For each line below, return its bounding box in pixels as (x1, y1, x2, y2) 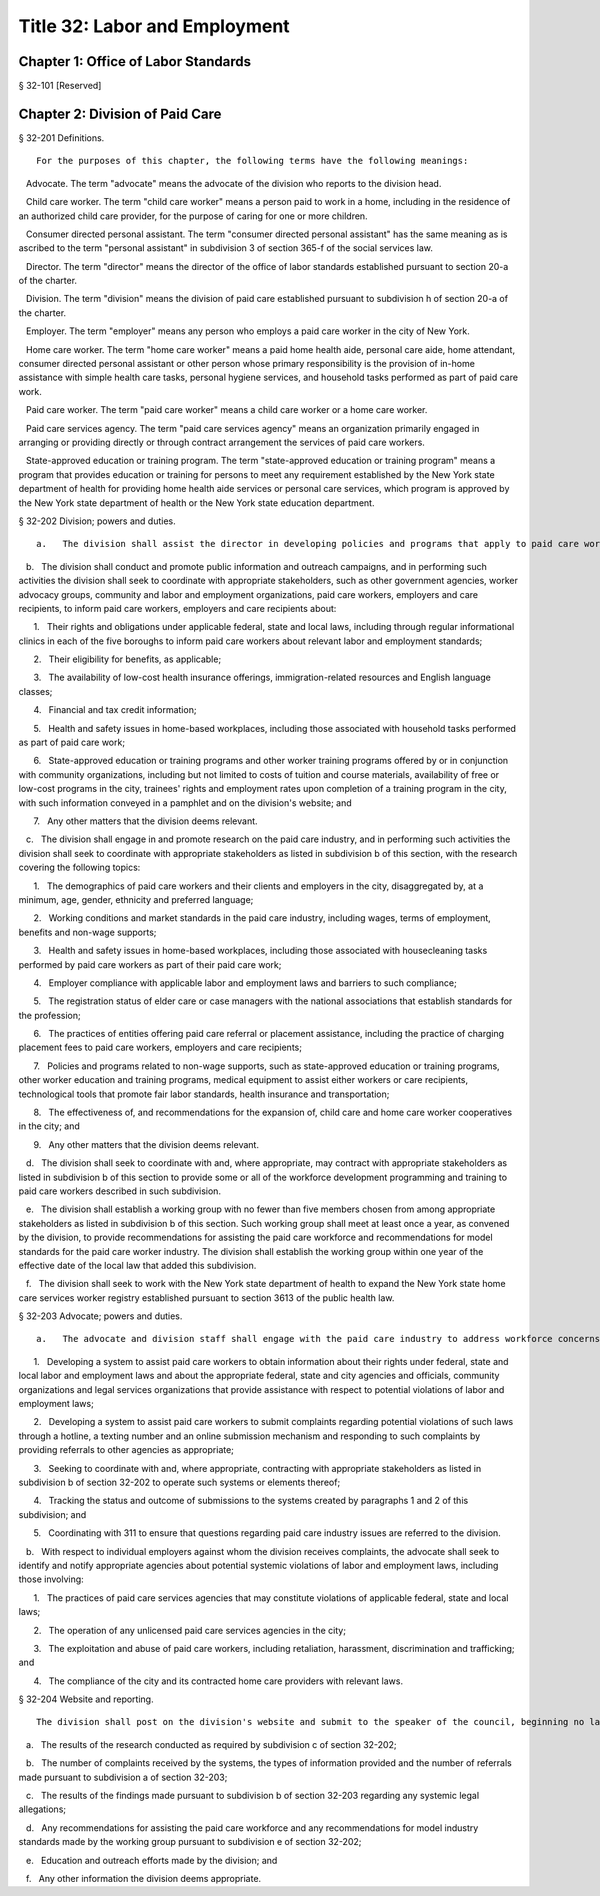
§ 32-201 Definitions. (18, 131, 105, 144)
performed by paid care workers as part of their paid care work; (18, 958, 282, 970)
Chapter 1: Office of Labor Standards (18, 53, 252, 70)
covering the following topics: (18, 861, 141, 874)
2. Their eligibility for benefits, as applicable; (33, 653, 222, 665)
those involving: (18, 1573, 84, 1585)
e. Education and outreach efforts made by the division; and (25, 1854, 278, 1866)
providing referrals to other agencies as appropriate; (18, 1444, 235, 1456)
